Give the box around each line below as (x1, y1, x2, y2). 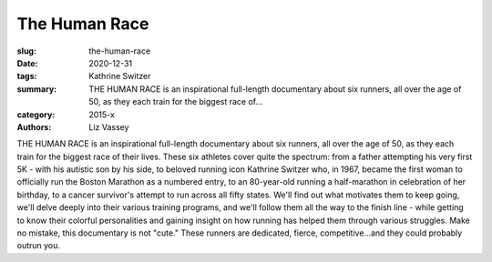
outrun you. (16, 240, 61, 251)
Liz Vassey (88, 121, 129, 132)
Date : (16, 57, 38, 68)
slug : (16, 45, 36, 56)
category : (16, 109, 56, 120)
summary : (16, 83, 57, 95)
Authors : (16, 121, 52, 132)
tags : (16, 71, 37, 82)
